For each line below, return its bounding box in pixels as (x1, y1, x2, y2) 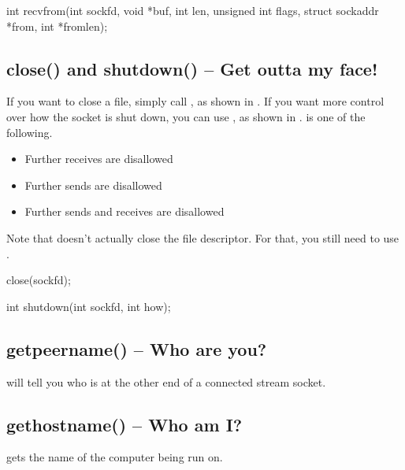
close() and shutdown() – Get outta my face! (6, 56, 378, 80)
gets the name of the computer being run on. (6, 449, 223, 465)
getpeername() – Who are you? (6, 336, 267, 361)
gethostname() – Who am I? (6, 412, 243, 436)
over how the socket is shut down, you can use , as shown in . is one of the (6, 108, 366, 124)
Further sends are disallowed (24, 176, 162, 193)
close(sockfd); (6, 272, 71, 288)
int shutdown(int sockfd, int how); (6, 298, 171, 314)
